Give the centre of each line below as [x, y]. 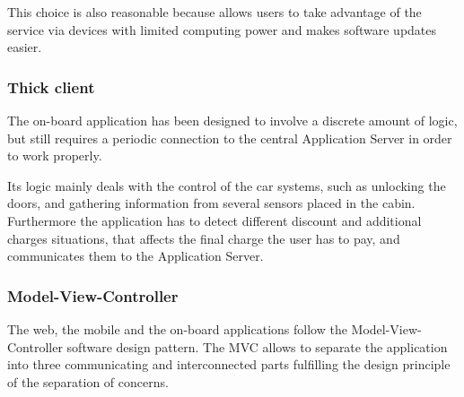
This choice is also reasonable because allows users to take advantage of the [214, 12]
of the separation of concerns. [88, 381]
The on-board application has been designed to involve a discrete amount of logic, [232, 120]
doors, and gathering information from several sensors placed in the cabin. [211, 203]
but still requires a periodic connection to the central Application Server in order [230, 138]
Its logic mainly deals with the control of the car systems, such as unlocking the [227, 185]
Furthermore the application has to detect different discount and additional [214, 220]
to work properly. [55, 155]
